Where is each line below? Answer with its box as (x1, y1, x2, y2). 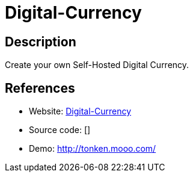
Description (5, 34, 76, 49)
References (5, 80, 75, 96)
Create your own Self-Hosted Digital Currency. (5, 60, 189, 70)
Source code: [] (29, 125, 91, 135)
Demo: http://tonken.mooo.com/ (29, 143, 156, 154)
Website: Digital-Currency (29, 106, 132, 117)
